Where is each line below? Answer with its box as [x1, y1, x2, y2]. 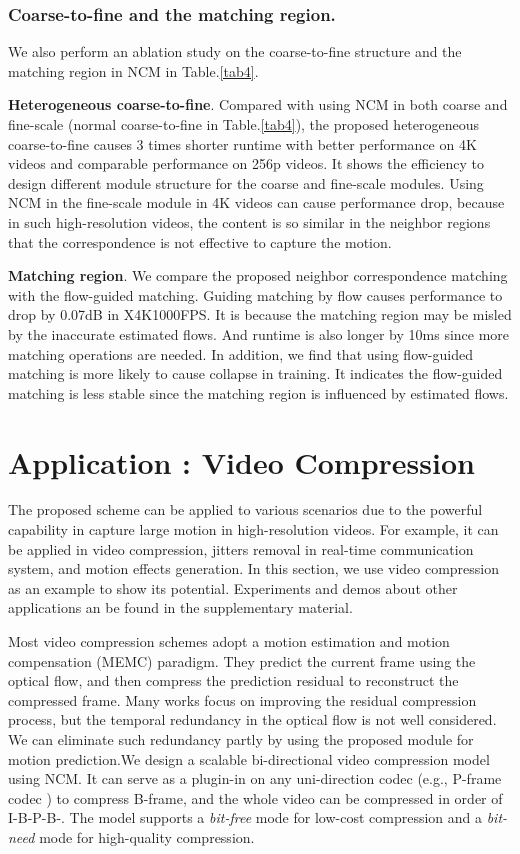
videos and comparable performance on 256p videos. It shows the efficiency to [8, 153, 484, 174]
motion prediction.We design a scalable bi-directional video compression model [8, 748, 490, 769]
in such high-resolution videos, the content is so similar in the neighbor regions [8, 211, 491, 232]
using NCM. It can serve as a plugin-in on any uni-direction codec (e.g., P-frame [8, 768, 502, 789]
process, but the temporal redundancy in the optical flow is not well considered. [8, 709, 497, 730]
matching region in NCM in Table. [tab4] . [8, 60, 259, 81]
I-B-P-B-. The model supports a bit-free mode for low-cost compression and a [8, 807, 482, 828]
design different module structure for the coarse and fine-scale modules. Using [8, 172, 484, 193]
